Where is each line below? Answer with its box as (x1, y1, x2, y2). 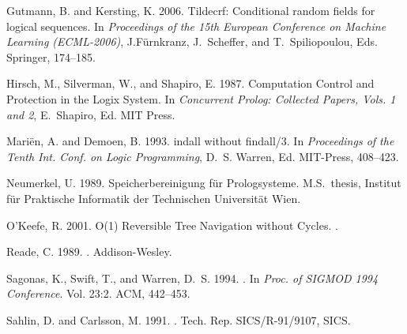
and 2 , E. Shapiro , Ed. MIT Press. (6, 106, 175, 122)
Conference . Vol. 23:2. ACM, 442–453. (6, 285, 190, 302)
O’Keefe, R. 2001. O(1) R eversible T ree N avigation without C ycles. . (6, 216, 338, 233)
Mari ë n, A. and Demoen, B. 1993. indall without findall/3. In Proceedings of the (6, 133, 394, 149)
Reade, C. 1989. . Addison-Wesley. (6, 243, 172, 260)
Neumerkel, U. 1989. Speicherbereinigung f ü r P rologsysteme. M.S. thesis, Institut (6, 175, 401, 191)
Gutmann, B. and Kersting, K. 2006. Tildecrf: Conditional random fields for (6, 2, 375, 18)
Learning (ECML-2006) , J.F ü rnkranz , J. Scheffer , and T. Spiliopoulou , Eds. (6, 33, 378, 50)
